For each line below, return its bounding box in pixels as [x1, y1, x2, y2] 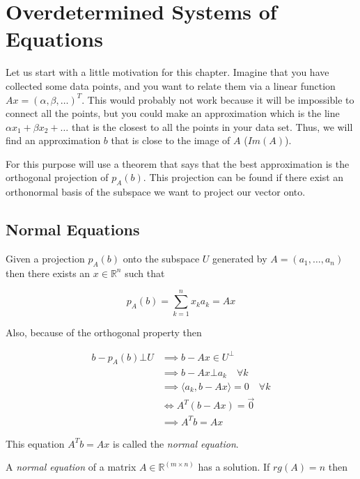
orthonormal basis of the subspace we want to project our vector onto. [6, 184, 306, 199]
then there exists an [6, 265, 91, 280]
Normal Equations [6, 219, 140, 240]
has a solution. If [198, 460, 270, 474]
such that [125, 265, 165, 280]
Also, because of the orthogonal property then [6, 324, 202, 339]
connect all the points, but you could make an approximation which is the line [6, 106, 340, 120]
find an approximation [6, 133, 101, 148]
